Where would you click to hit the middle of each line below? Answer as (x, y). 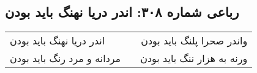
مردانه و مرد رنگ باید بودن (65, 58)
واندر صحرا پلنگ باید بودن (194, 41)
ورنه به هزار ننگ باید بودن (194, 58)
